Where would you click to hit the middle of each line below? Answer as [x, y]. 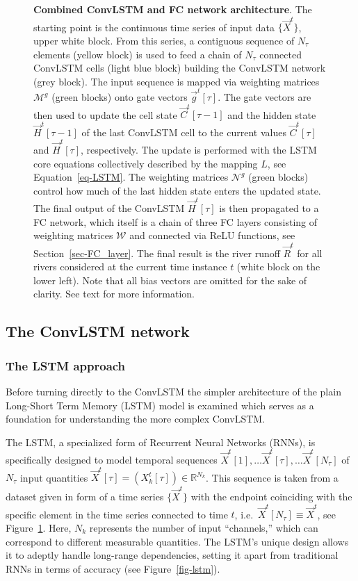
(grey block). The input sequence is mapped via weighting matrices [177, 81]
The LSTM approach [66, 365]
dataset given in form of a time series [85, 497]
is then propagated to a [269, 208]
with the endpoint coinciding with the [271, 497]
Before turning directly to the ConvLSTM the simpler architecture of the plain [173, 391]
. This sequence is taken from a [272, 477]
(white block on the [278, 267]
